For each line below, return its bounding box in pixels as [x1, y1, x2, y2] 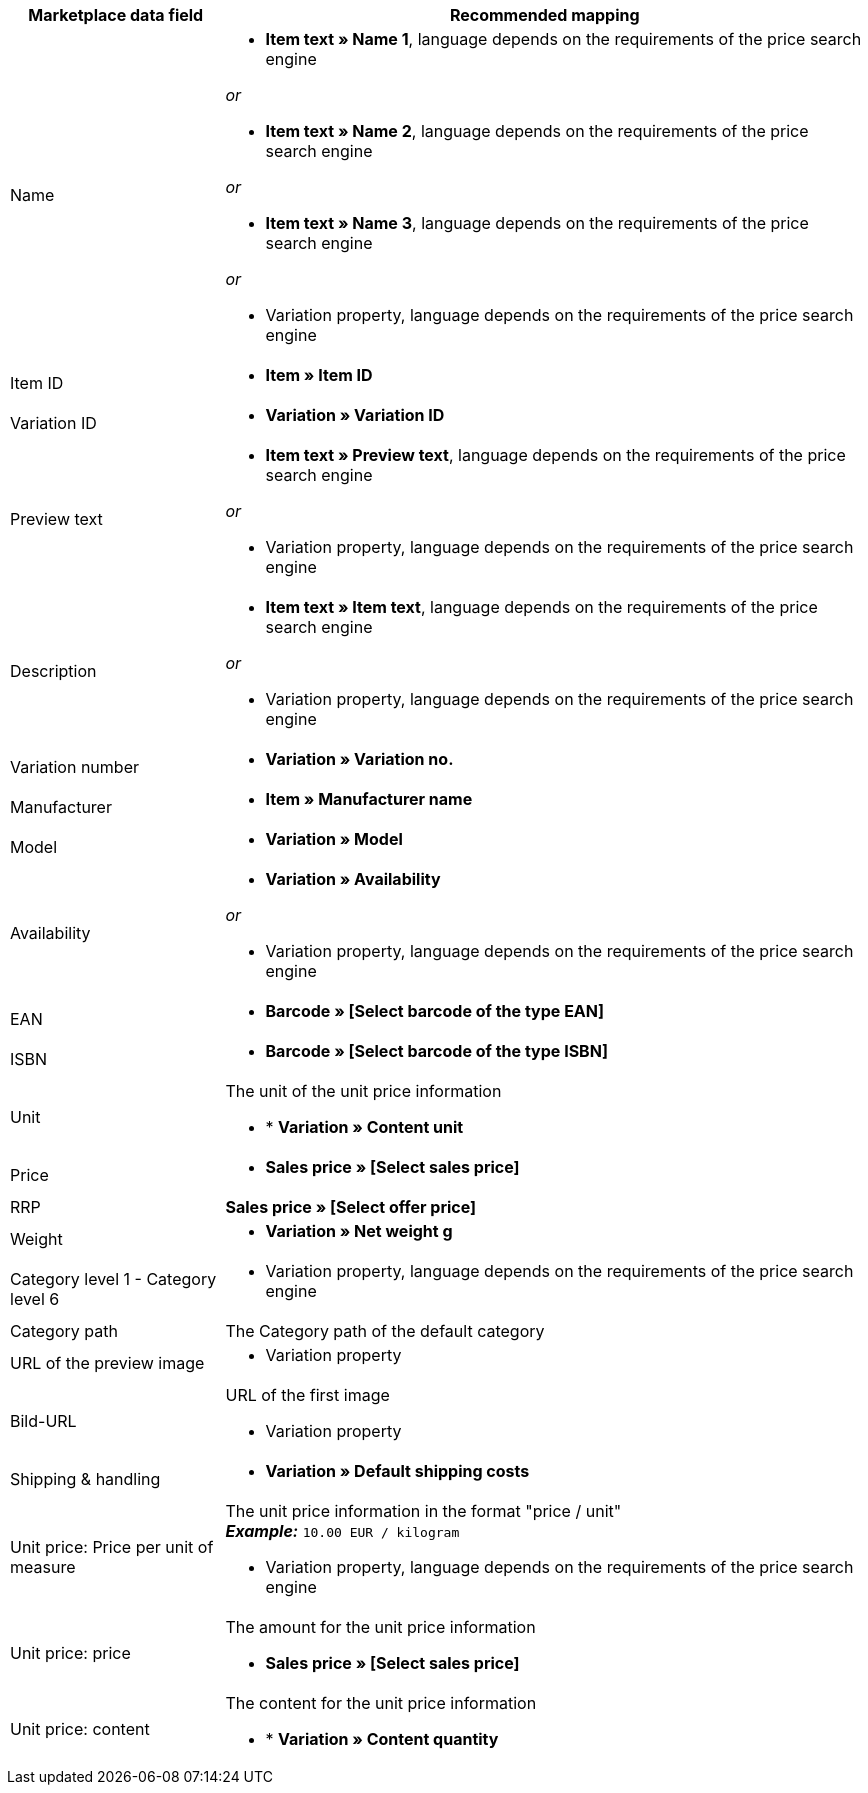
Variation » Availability [265, 869, 441, 889]
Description [10, 661, 97, 681]
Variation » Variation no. [265, 749, 454, 769]
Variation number [10, 757, 139, 777]
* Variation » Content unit [265, 1117, 464, 1137]
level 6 [10, 1289, 60, 1309]
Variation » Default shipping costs [265, 1461, 530, 1481]
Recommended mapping [449, 5, 640, 25]
